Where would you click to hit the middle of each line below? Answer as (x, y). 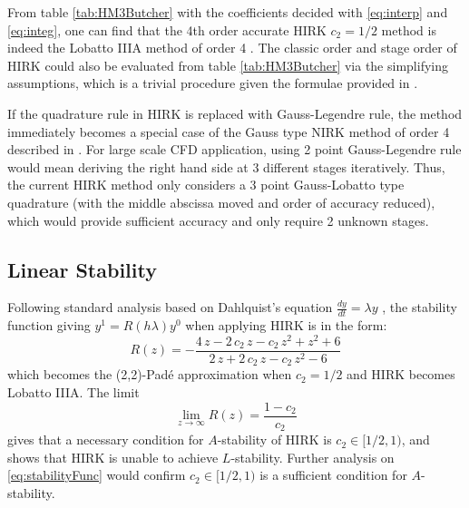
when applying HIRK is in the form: (286, 325)
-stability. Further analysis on (313, 457)
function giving (49, 325)
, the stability (420, 307)
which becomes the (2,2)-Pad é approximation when (150, 374)
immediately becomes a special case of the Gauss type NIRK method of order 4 (229, 131)
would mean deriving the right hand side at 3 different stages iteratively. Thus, (226, 166)
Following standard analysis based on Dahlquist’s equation (170, 307)
